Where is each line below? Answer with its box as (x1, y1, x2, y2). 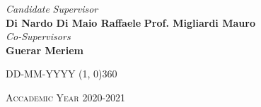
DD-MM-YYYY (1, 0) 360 (6, 66, 117, 81)
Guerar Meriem (6, 42, 83, 57)
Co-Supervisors (6, 29, 71, 44)
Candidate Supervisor (6, 1, 98, 15)
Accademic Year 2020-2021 (6, 89, 126, 104)
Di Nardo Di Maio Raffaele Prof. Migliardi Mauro (6, 15, 255, 30)
